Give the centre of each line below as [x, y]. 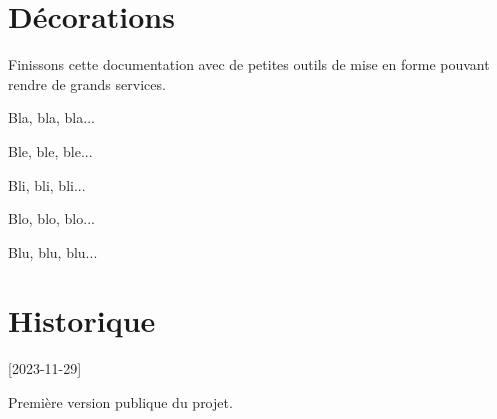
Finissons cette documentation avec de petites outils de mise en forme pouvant [249, 64]
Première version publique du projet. [120, 402]
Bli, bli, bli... [47, 184]
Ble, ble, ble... [50, 150]
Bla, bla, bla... [51, 117]
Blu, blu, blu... [53, 251]
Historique [82, 320]
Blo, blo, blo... [51, 218]
